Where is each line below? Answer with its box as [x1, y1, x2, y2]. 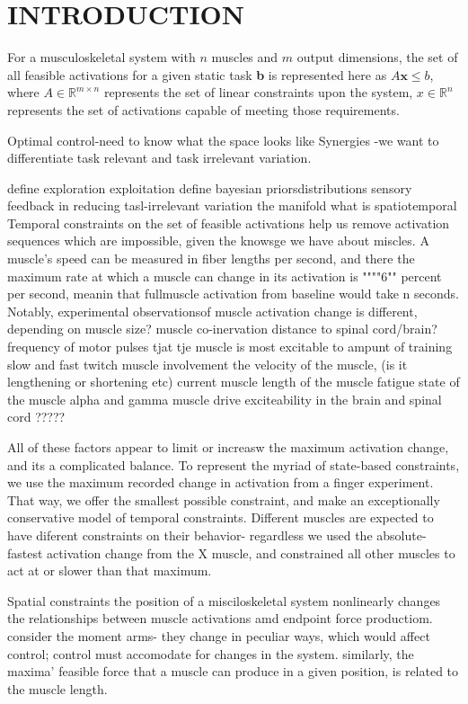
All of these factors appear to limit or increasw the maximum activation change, [7, 438, 449, 456]
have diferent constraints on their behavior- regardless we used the [7, 525, 373, 544]
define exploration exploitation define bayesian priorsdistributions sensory [7, 178, 412, 197]
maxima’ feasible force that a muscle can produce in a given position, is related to [7, 662, 459, 681]
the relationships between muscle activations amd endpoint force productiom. [7, 609, 433, 628]
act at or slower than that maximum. [7, 561, 212, 580]
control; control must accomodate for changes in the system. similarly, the [7, 644, 414, 663]
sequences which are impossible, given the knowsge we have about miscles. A [7, 231, 429, 250]
